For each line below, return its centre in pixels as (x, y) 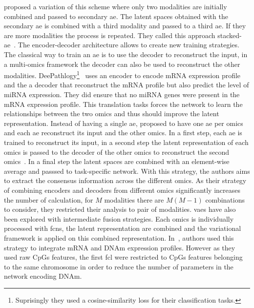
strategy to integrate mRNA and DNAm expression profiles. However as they (120, 247)
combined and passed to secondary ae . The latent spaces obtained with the (116, 16)
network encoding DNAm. (43, 276)
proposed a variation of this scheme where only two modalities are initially (116, 6)
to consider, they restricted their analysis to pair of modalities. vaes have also (120, 209)
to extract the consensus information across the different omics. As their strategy (125, 180)
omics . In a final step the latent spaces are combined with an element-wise (117, 161)
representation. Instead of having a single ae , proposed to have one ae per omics (124, 123)
